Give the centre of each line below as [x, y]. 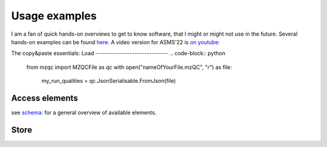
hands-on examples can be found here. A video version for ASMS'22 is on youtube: [116, 42]
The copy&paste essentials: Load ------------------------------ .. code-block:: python [118, 53]
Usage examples [54, 16]
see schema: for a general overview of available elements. [84, 113]
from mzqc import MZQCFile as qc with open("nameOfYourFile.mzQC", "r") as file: [129, 67]
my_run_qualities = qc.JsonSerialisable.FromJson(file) [109, 81]
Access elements [45, 98]
